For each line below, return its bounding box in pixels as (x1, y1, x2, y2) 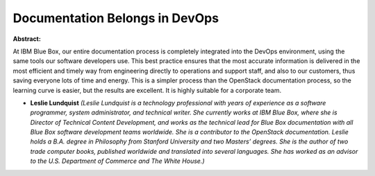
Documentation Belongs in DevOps (12, 10, 219, 26)
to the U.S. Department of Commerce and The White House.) (30, 157, 205, 166)
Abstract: (12, 35, 41, 43)
